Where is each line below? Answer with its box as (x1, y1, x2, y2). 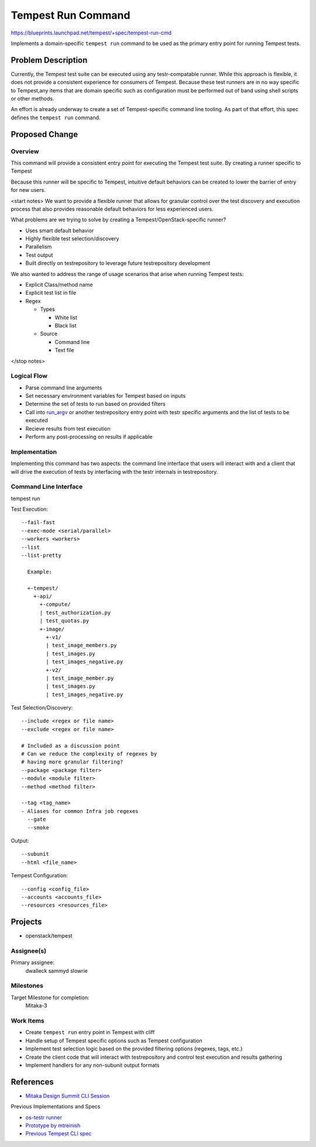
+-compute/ (39, 601, 71, 608)
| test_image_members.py (46, 642, 117, 649)
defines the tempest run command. (11, 114, 101, 121)
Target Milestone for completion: (11, 994, 90, 1001)
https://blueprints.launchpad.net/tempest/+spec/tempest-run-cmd (11, 29, 172, 36)
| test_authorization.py (39, 609, 111, 616)
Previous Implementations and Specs (11, 1103, 101, 1110)
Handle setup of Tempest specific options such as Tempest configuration (25, 1037, 202, 1044)
